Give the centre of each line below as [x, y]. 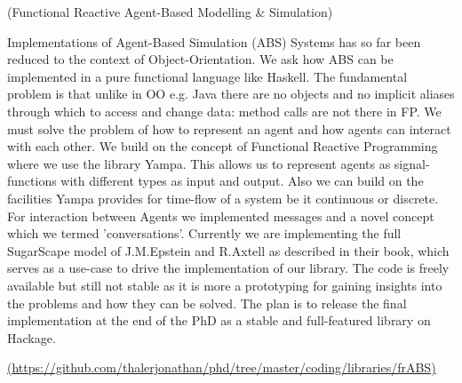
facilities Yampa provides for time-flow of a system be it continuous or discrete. [223, 198]
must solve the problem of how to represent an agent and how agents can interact [229, 128]
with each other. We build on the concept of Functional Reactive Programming [223, 146]
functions [32, 181]
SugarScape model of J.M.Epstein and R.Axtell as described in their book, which [228, 250]
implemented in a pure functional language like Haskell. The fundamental [207, 76]
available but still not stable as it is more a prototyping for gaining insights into [225, 285]
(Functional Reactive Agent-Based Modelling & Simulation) [170, 12]
